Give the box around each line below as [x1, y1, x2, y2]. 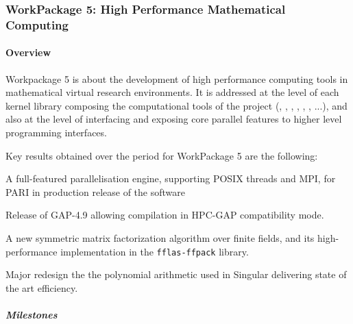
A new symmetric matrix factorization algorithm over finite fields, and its [5, 230, 315, 245]
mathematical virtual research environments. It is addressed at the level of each [5, 85, 339, 99]
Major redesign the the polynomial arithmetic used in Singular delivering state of [5, 267, 347, 282]
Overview [5, 45, 51, 60]
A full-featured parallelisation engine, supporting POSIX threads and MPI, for [5, 171, 336, 186]
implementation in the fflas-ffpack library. [60, 244, 249, 258]
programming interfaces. [5, 125, 107, 139]
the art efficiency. [5, 280, 78, 295]
